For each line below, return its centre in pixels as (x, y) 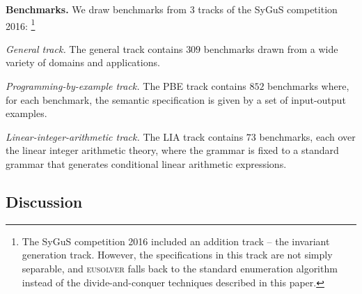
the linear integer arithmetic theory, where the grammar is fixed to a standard (172, 150)
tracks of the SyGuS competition (268, 9)
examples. (26, 113)
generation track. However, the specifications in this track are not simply (177, 255)
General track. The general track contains (94, 48)
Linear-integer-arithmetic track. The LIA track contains (125, 136)
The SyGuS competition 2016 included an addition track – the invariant (176, 241)
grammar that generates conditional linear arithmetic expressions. (146, 164)
